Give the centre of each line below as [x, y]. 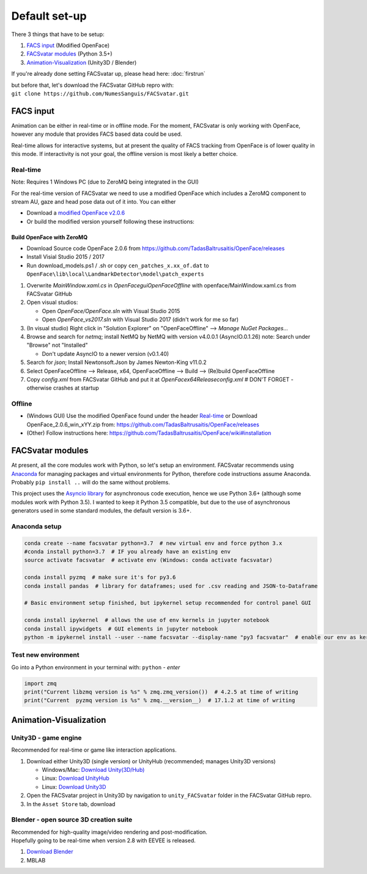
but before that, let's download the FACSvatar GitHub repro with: [93, 85]
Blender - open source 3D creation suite [72, 820]
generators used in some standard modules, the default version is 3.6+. [102, 511]
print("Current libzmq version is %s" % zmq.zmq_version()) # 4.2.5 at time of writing [161, 692]
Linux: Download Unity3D [74, 787]
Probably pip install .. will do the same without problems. [91, 482]
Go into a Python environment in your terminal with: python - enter [96, 667]
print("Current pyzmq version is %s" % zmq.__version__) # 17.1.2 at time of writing [160, 701]
